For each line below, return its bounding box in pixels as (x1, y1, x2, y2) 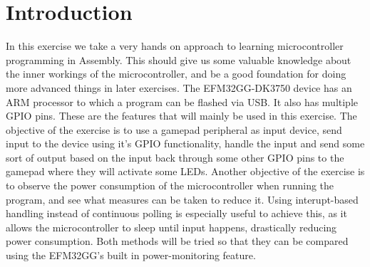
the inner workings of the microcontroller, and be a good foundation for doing (6, 66, 346, 81)
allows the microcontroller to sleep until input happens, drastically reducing (6, 219, 337, 234)
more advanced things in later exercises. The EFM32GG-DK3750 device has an (6, 80, 352, 95)
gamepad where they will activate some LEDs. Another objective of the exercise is (6, 164, 365, 179)
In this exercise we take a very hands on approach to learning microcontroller (6, 38, 344, 53)
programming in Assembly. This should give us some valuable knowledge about (6, 52, 351, 67)
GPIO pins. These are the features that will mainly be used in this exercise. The (6, 108, 357, 123)
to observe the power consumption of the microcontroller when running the (6, 178, 334, 193)
